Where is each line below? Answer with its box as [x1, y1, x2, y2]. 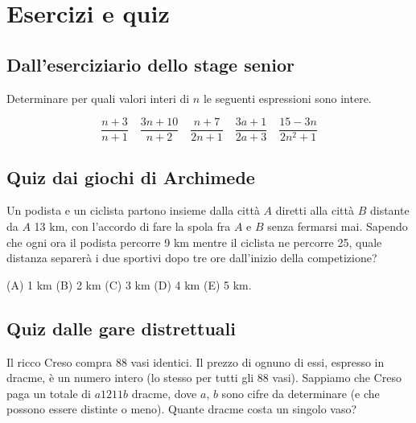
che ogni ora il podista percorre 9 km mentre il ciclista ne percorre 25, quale [6, 233, 382, 250]
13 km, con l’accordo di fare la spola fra [34, 218, 231, 235]
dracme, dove [131, 384, 197, 401]
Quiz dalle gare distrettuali [6, 315, 236, 340]
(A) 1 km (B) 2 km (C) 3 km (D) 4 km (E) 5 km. [6, 276, 252, 293]
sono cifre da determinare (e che [221, 384, 380, 401]
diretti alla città [275, 202, 354, 219]
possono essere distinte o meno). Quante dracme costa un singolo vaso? [6, 400, 357, 417]
